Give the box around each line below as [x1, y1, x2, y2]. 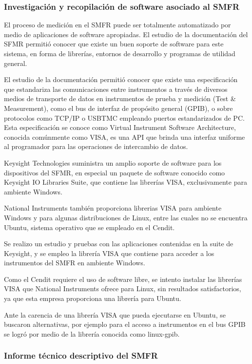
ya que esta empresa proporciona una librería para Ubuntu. [4, 293, 181, 303]
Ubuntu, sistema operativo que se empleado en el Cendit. [4, 222, 175, 232]
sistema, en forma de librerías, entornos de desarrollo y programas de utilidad [4, 48, 235, 58]
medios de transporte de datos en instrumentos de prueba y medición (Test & [4, 93, 236, 104]
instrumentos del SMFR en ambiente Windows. [4, 257, 145, 268]
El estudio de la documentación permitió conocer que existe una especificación [4, 74, 238, 85]
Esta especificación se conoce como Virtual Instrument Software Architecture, [4, 122, 236, 132]
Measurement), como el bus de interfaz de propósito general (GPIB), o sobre [4, 103, 233, 113]
